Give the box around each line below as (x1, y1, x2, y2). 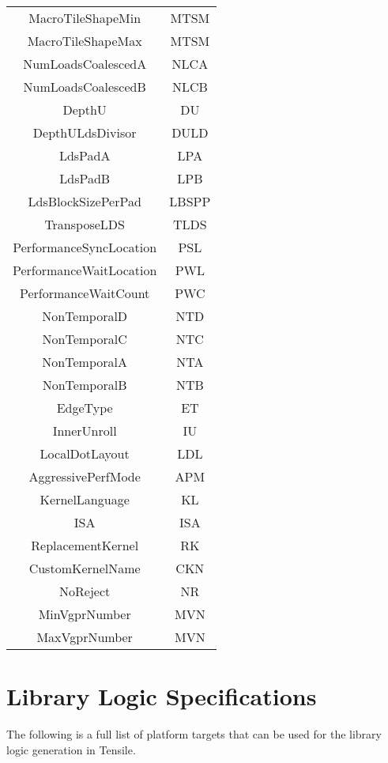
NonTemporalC (42, 330, 127, 348)
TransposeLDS (44, 215, 125, 233)
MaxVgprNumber (36, 628, 133, 646)
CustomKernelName (28, 559, 141, 577)
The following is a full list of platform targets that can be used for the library (6, 726, 382, 742)
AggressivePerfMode (28, 467, 141, 485)
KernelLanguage (40, 490, 130, 508)
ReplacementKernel (31, 536, 139, 554)
